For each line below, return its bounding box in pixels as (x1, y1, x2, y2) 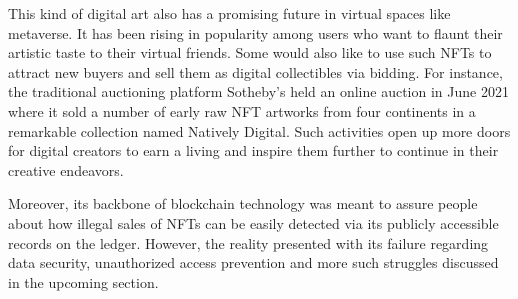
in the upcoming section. (8, 271, 159, 292)
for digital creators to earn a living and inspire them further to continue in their (8, 140, 499, 161)
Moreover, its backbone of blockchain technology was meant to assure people (8, 193, 478, 214)
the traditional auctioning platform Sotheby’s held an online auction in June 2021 (8, 81, 509, 102)
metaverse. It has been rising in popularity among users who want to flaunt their (8, 22, 503, 43)
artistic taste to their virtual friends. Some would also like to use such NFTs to (8, 42, 492, 63)
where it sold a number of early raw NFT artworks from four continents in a (8, 100, 476, 121)
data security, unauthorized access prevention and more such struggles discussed (8, 252, 499, 273)
